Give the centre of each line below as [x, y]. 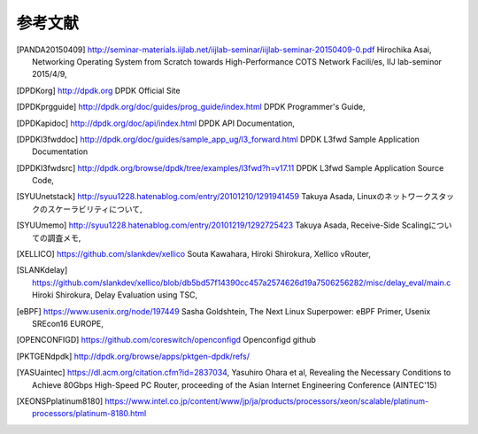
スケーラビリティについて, [95, 209]
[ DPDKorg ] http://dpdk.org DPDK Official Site [98, 90]
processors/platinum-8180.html [89, 414]
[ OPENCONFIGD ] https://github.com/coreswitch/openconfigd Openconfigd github [166, 340]
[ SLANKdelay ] [42, 270]
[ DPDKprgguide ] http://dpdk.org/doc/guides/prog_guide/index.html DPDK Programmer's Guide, [191, 107]
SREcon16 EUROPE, [68, 323]
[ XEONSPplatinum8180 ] [60, 401]
